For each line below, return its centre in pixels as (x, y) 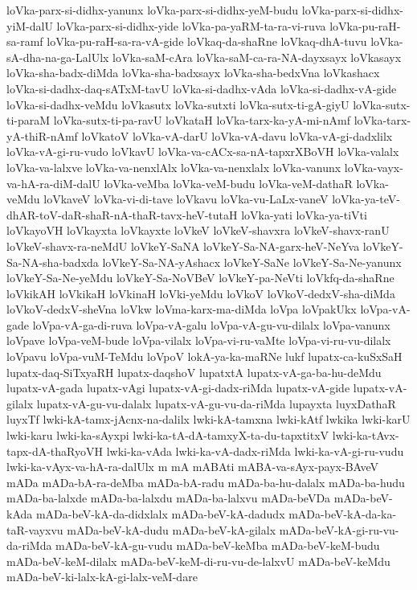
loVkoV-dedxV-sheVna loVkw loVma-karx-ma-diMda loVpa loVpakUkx (182, 309)
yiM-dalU (30, 25)
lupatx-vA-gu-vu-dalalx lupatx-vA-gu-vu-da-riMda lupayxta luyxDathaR (216, 403)
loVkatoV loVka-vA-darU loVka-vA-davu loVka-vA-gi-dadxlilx (237, 135)
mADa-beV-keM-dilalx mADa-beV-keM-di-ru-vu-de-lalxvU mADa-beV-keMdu (198, 561)
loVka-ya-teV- (366, 199)
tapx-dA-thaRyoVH (55, 451)
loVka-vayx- (374, 167)
